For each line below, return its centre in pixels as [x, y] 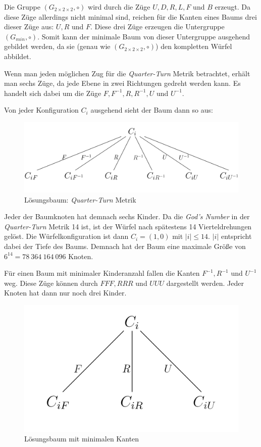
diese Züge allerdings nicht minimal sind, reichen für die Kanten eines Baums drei [130, 16]
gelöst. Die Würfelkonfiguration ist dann [66, 236]
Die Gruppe [22, 7]
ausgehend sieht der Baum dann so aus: [152, 110]
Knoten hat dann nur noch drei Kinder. [65, 293]
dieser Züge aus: [29, 27]
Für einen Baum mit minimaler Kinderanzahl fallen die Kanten [102, 273]
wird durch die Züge [119, 7]
